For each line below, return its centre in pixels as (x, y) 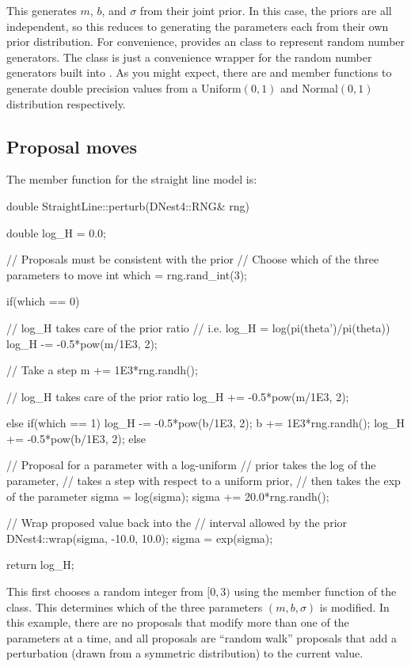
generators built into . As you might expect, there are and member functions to (199, 72)
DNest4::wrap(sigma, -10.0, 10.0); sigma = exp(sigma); (140, 538)
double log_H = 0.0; (57, 232)
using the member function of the (315, 591)
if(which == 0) (43, 301)
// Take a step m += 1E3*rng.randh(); (102, 370)
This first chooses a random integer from (105, 591)
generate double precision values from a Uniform (124, 87)
